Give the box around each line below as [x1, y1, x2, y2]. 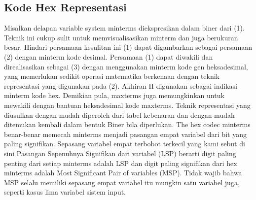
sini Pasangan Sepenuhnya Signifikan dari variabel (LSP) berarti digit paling [4, 148, 236, 158]
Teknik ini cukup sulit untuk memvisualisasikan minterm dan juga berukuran [4, 32, 238, 42]
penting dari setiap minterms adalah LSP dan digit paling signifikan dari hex [4, 158, 237, 168]
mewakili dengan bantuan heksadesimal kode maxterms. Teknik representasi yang [4, 100, 251, 110]
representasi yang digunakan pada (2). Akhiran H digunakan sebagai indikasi [4, 80, 238, 91]
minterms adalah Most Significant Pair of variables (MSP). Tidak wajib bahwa [4, 167, 242, 178]
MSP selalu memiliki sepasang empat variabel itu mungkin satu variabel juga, [4, 177, 240, 187]
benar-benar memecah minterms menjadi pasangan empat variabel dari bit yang [4, 129, 247, 139]
